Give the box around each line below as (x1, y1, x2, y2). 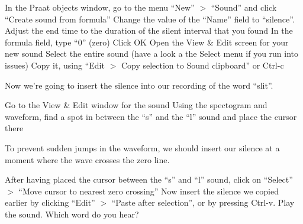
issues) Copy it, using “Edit (5, 59, 105, 71)
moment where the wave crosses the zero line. (5, 153, 170, 165)
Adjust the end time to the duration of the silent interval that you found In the (5, 24, 293, 37)
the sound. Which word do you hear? (5, 207, 139, 220)
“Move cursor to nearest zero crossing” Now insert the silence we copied (18, 184, 279, 197)
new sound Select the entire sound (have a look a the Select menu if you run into (5, 47, 299, 60)
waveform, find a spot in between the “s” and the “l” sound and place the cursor (5, 110, 297, 122)
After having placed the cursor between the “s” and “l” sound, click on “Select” (5, 173, 293, 186)
